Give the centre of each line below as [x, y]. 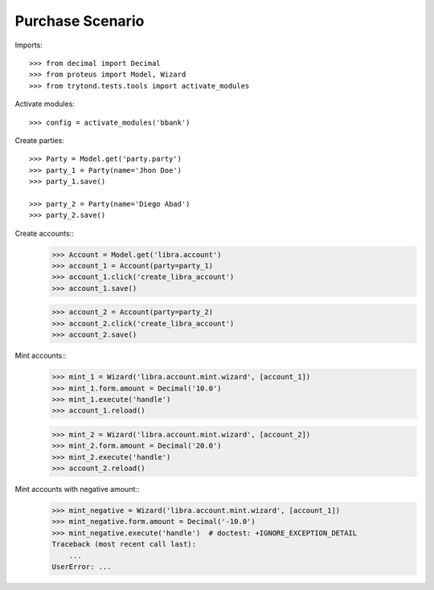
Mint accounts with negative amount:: [77, 490]
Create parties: [39, 140]
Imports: [29, 45]
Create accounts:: [44, 233]
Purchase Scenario [80, 21]
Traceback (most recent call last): [124, 544]
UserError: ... [82, 566]
